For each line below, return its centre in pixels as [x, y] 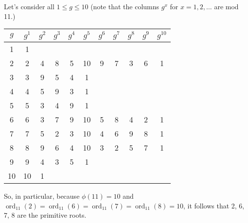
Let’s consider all [29, 6]
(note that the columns [125, 6]
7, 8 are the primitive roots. [45, 215]
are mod [226, 6]
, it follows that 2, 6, [214, 205]
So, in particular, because [42, 196]
